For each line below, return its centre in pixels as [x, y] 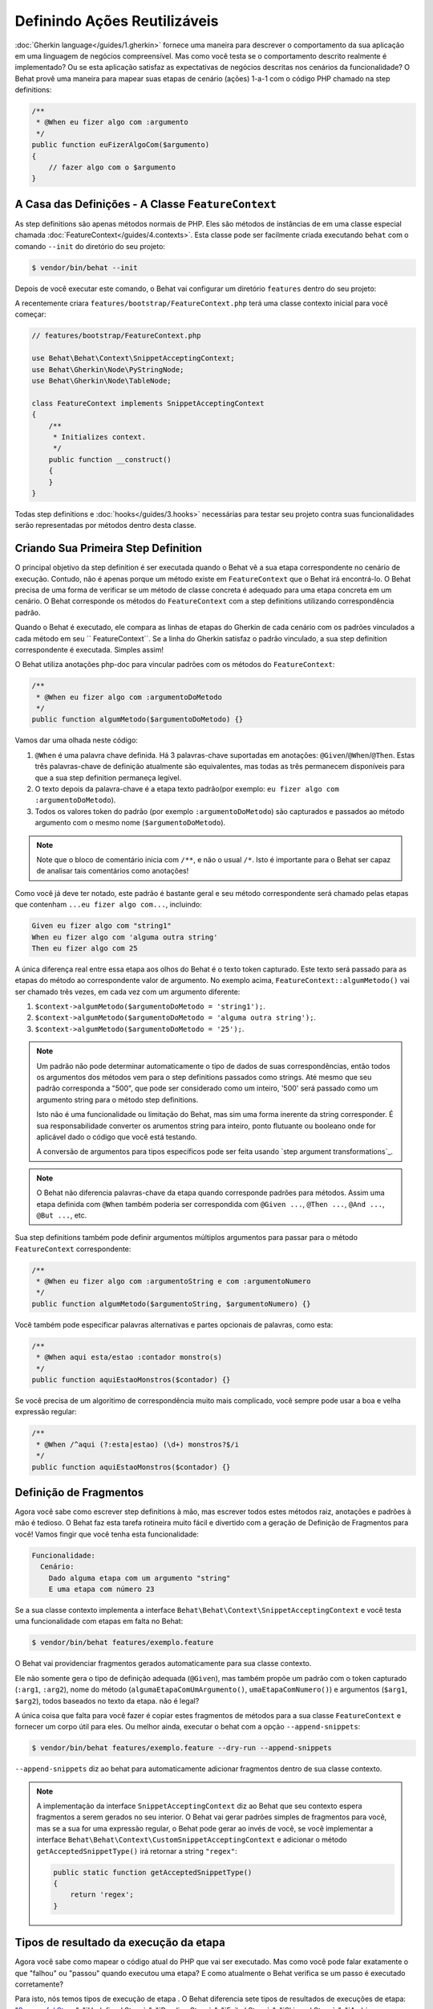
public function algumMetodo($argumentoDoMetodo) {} [138, 720]
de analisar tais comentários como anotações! [113, 871]
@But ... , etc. [62, 1215]
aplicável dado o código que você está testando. [117, 1136]
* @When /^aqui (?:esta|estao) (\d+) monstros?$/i [138, 1444]
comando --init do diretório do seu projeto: [90, 246]
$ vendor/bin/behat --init [85, 268]
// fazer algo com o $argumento [112, 168]
